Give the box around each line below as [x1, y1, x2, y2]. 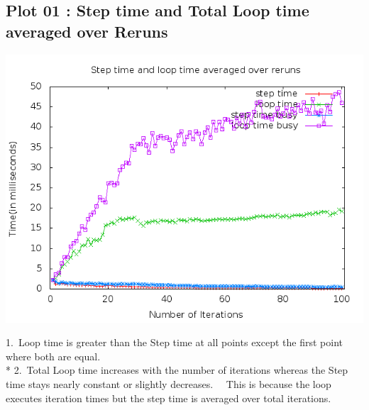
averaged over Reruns [6, 20, 168, 42]
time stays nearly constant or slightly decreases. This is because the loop [6, 376, 331, 391]
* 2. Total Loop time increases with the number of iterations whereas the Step [6, 362, 348, 377]
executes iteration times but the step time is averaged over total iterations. [6, 390, 331, 405]
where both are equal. [6, 348, 101, 363]
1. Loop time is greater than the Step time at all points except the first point [6, 335, 343, 350]
